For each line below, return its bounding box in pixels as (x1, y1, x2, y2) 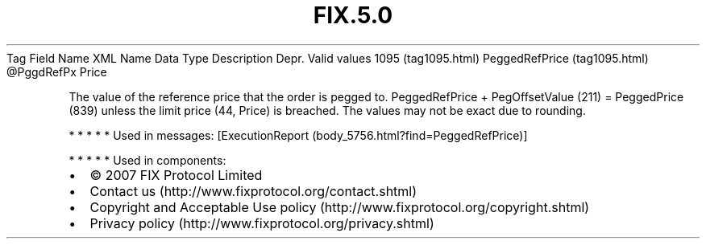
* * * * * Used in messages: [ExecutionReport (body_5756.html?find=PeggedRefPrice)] (69, 128, 528, 142)
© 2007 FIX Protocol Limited (89, 166, 263, 183)
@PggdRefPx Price (6, 64, 107, 79)
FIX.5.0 (313, 2, 393, 29)
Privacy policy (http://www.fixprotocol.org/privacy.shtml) (89, 214, 434, 231)
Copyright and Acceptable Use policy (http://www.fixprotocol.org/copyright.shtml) (89, 198, 590, 215)
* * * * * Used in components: (69, 153, 226, 167)
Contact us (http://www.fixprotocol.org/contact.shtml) (89, 182, 417, 199)
